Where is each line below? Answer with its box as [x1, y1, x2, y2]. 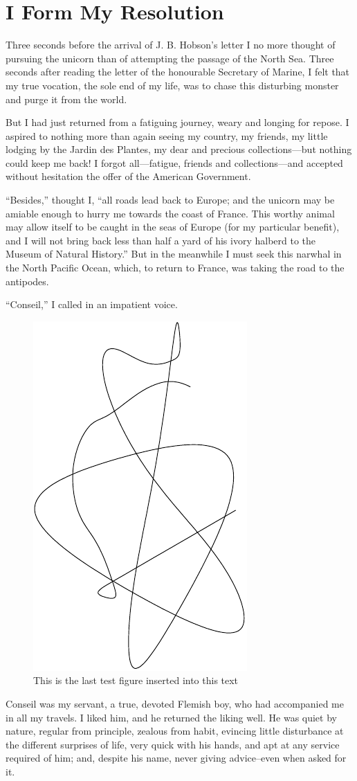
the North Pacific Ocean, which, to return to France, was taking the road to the [6, 260, 345, 275]
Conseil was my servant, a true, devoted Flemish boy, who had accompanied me [6, 697, 344, 710]
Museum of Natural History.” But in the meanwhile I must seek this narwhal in [6, 246, 342, 261]
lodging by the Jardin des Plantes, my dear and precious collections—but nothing [6, 142, 352, 156]
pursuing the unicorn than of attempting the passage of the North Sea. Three [6, 51, 334, 65]
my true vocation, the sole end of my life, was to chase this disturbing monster [6, 78, 339, 92]
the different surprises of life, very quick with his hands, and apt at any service [6, 737, 340, 751]
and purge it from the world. [6, 91, 127, 106]
